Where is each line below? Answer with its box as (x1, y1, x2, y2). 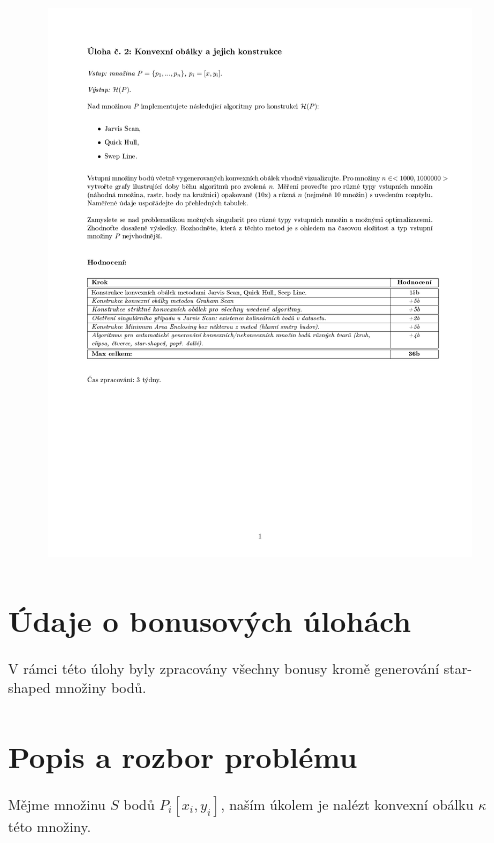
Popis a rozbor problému (8, 735, 358, 776)
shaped (8, 677, 51, 698)
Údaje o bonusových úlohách (8, 599, 411, 640)
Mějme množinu (8, 793, 106, 814)
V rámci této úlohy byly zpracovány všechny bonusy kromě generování (8, 657, 440, 678)
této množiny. (8, 815, 91, 836)
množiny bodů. (55, 677, 147, 698)
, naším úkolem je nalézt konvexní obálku (220, 793, 474, 814)
